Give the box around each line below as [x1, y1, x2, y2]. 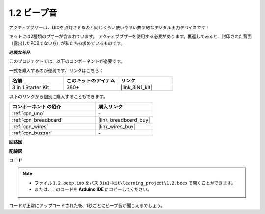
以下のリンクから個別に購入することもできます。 [9, 93, 108, 99]
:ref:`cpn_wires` [12, 123, 49, 130]
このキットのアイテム [66, 77, 115, 84]
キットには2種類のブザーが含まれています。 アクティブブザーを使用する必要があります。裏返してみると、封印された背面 [9, 33, 252, 39]
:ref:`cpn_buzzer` [12, 130, 52, 136]
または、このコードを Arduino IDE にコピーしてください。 [34, 187, 152, 192]
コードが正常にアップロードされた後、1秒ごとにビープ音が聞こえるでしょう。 [9, 202, 165, 208]
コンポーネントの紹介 [12, 104, 61, 110]
